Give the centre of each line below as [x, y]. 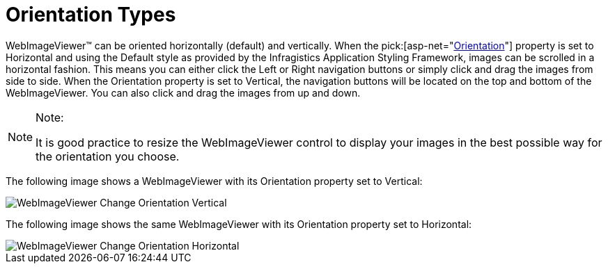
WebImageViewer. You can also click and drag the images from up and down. [183, 92]
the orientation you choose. [108, 156]
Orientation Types [91, 15]
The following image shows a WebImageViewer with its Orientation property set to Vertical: [214, 181]
